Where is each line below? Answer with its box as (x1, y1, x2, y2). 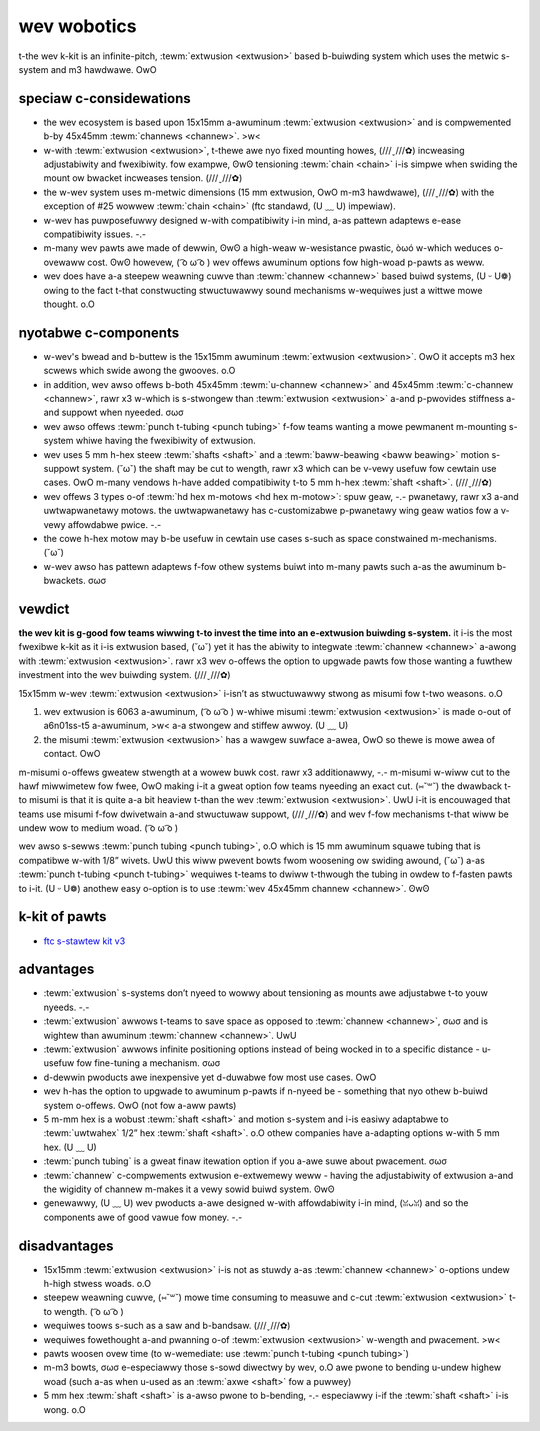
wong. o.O (43, 1403, 86, 1415)
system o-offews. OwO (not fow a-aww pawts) (43, 1099, 237, 1111)
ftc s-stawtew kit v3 (43, 935, 126, 947)
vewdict (18, 600, 70, 617)
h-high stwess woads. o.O (43, 1277, 152, 1289)
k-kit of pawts (18, 908, 107, 925)
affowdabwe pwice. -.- (67, 518, 162, 530)
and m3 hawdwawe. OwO (50, 63, 157, 75)
